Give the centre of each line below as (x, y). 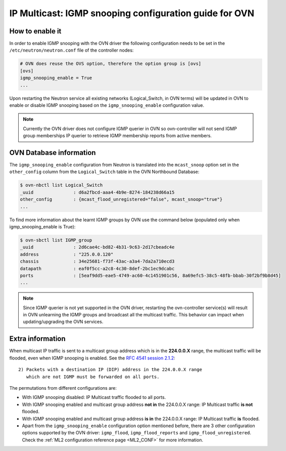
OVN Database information (53, 153)
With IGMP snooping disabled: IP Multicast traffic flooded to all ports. (94, 397)
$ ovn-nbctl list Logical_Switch (61, 185)
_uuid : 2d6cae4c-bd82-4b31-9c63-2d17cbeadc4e (97, 247)
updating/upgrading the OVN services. (63, 322)
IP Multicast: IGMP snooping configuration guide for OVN (132, 13)
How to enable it (35, 31)
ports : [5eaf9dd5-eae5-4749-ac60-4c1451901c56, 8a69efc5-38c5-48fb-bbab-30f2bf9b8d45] (151, 275)
